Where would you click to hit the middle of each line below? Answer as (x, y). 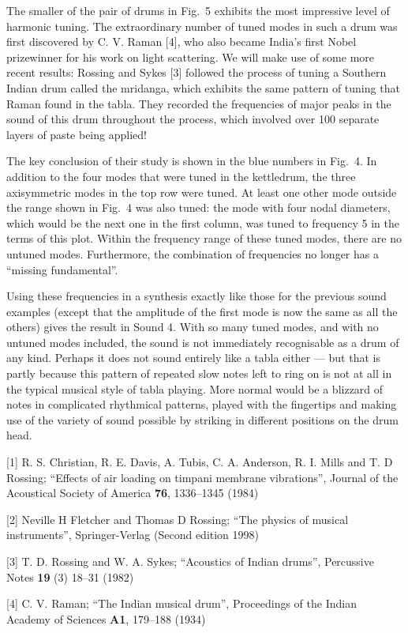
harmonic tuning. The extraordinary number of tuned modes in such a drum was (202, 26)
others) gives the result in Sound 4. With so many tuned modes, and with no (193, 327)
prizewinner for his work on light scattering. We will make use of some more (191, 57)
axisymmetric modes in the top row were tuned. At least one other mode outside (202, 192)
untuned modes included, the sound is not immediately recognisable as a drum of (203, 342)
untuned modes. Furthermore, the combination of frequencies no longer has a (193, 253)
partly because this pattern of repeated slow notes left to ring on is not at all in (199, 373)
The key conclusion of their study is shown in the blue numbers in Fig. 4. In (192, 161)
